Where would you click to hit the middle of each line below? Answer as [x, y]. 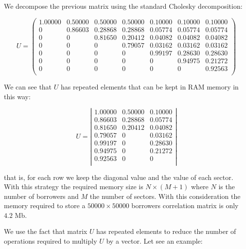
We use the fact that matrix [46, 231]
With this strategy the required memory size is [74, 187]
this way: [17, 96]
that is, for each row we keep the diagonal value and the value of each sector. [119, 177]
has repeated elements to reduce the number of [166, 231]
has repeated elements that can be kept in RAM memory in [149, 86]
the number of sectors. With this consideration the [165, 196]
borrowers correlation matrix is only [185, 205]
